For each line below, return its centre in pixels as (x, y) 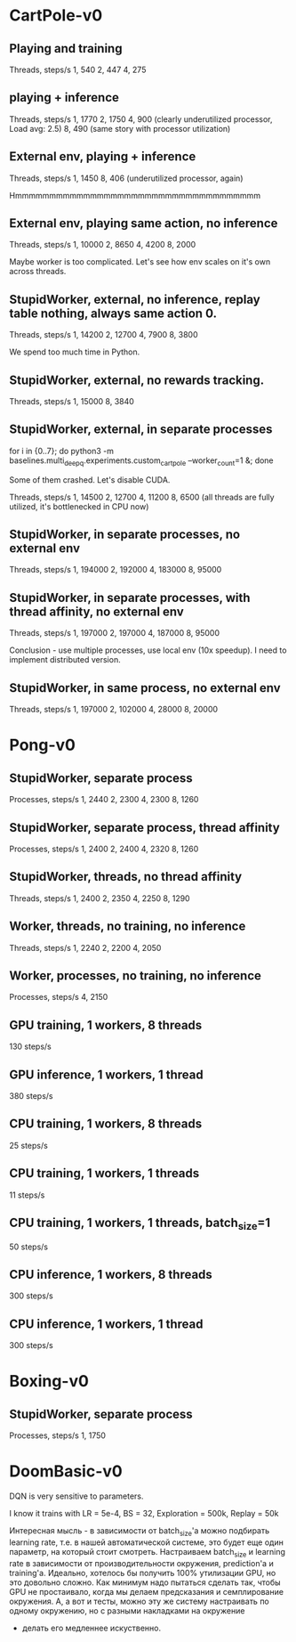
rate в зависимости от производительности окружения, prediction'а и (141, 1563)
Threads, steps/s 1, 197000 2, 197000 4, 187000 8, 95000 (115, 633)
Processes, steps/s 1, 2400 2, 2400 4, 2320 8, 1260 (104, 849)
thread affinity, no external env (96, 611)
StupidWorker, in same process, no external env (145, 688)
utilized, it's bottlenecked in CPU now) (79, 506)
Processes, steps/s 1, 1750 (58, 1435)
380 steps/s (31, 1095)
